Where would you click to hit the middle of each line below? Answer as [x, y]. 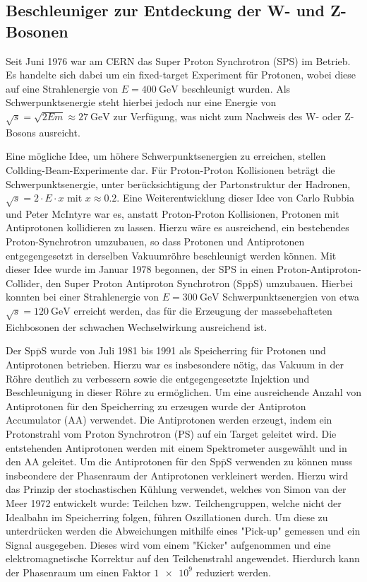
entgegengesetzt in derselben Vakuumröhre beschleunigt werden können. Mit [171, 255]
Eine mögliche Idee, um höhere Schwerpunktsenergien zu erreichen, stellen [166, 156]
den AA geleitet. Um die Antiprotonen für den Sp [113, 461]
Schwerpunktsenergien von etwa [291, 297]
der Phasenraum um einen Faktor [78, 572]
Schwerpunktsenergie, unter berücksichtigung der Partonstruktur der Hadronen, [178, 184]
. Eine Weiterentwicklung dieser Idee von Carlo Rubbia [235, 198]
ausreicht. [60, 132]
